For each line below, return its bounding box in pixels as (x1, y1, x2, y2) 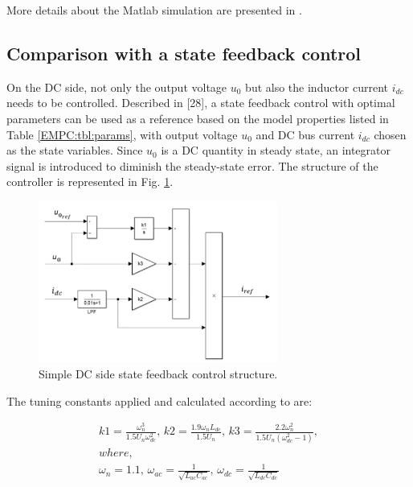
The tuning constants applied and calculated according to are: (6, 392, 313, 409)
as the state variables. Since (6, 142, 143, 159)
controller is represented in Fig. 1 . (6, 173, 174, 190)
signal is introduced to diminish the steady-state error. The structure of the (6, 157, 378, 174)
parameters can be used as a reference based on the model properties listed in (6, 109, 389, 126)
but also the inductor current (245, 78, 389, 95)
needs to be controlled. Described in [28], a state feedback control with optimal (6, 94, 395, 111)
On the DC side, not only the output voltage (6, 78, 227, 95)
